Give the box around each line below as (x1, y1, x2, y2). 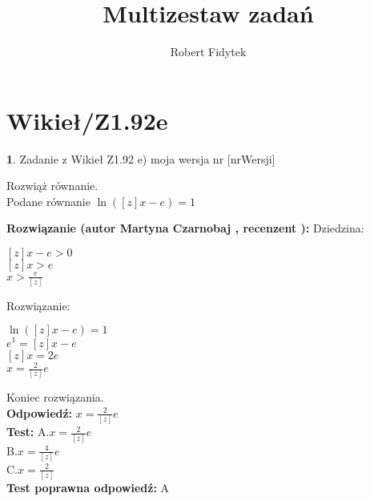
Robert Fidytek (170, 43, 247, 60)
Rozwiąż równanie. (6, 177, 99, 194)
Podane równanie (6, 192, 90, 209)
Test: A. (6, 423, 50, 440)
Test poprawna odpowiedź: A (6, 479, 170, 496)
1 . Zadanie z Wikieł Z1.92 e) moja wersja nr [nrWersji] (6, 150, 275, 167)
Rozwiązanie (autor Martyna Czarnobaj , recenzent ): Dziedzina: (6, 220, 364, 236)
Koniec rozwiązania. (6, 389, 104, 406)
